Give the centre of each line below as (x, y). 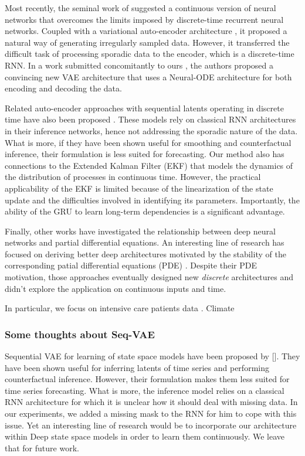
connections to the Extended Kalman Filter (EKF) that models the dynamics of (149, 165)
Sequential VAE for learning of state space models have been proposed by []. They (152, 356)
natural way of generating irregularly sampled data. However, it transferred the (147, 42)
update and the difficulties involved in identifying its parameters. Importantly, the (152, 200)
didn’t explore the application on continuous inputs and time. (116, 288)
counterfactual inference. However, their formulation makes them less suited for (147, 379)
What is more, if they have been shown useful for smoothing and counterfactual (148, 142)
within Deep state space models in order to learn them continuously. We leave (145, 436)
